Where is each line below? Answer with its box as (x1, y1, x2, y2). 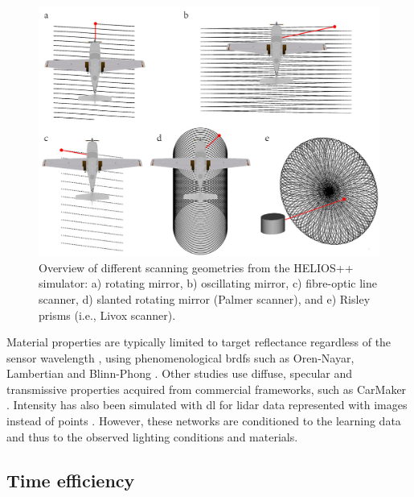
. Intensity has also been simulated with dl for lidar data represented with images (6, 396, 408, 413)
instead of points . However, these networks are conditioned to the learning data (6, 412, 401, 429)
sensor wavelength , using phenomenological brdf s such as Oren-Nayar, (6, 349, 355, 366)
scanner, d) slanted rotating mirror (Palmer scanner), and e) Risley (39, 290, 371, 307)
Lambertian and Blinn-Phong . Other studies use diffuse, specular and (6, 365, 353, 382)
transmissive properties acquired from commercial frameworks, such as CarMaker (6, 380, 407, 397)
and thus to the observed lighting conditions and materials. (6, 428, 298, 445)
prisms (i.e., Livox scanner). (39, 306, 176, 323)
